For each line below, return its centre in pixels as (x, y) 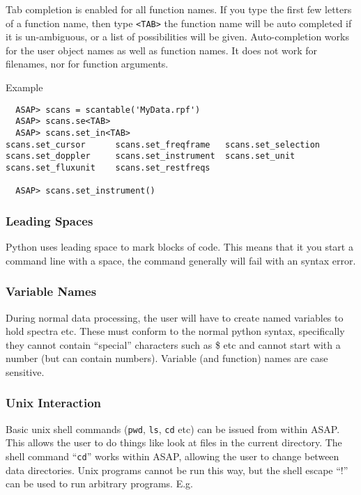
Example (24, 87)
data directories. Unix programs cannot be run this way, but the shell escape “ (173, 470)
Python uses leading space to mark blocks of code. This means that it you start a (179, 247)
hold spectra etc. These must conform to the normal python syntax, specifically (175, 331)
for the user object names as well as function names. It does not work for (162, 50)
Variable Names (51, 291)
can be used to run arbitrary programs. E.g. (99, 484)
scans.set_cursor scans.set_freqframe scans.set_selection (163, 144)
